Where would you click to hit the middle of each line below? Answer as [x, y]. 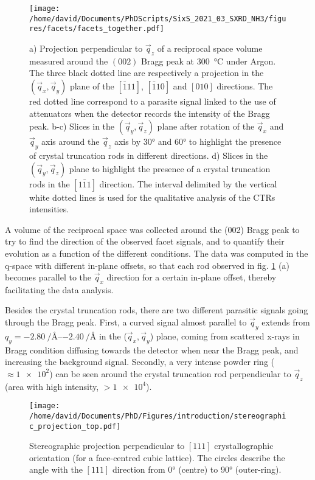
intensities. [49, 209]
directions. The [245, 85]
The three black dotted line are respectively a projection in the [147, 73]
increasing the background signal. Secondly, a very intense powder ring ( [140, 362]
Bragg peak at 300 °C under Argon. [209, 61]
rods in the [50, 183]
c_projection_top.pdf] [75, 426]
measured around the [69, 61]
